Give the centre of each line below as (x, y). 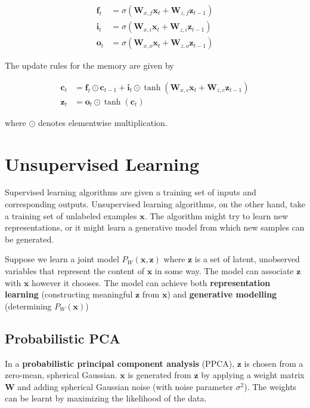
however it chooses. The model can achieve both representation (151, 282)
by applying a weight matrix (253, 375)
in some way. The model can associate (224, 271)
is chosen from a (274, 363)
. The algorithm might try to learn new (216, 215)
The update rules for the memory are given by (89, 65)
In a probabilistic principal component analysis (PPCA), (120, 363)
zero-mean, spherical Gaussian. (61, 375)
